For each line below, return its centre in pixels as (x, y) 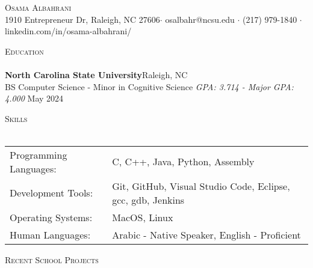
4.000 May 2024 (34, 98)
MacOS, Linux (143, 217)
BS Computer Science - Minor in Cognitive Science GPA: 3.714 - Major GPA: (149, 86)
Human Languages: (50, 234)
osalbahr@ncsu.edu (200, 19)
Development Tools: (51, 193)
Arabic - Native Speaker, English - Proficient (206, 234)
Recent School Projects (52, 259)
